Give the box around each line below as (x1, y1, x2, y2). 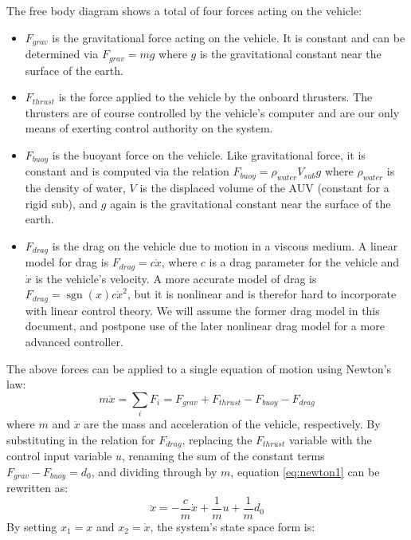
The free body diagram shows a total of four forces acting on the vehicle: (6, 2, 362, 18)
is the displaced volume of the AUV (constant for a (139, 179, 389, 196)
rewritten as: (6, 479, 68, 496)
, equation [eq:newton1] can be (230, 463, 380, 479)
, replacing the (182, 431, 252, 447)
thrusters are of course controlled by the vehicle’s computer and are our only (25, 104, 400, 120)
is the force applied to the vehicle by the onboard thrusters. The (58, 89, 373, 105)
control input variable (6, 447, 112, 464)
